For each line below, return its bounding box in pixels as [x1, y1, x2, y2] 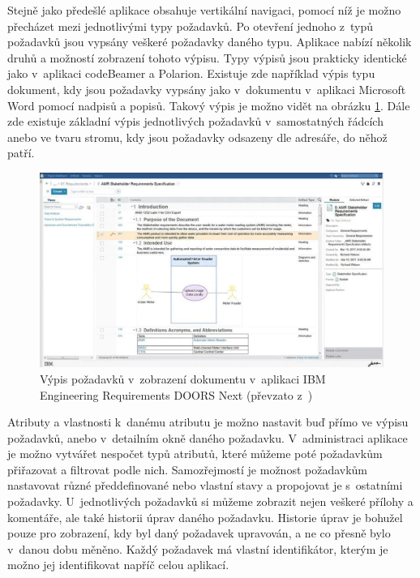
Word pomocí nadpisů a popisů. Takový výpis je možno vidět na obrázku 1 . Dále [7, 96, 410, 113]
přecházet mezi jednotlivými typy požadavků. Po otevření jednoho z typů [7, 17, 374, 34]
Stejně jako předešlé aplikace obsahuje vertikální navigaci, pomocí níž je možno [7, 2, 401, 18]
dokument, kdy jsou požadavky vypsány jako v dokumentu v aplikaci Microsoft [7, 80, 406, 97]
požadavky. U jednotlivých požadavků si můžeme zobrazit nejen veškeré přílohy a [7, 493, 414, 510]
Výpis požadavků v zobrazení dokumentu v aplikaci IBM [40, 370, 326, 387]
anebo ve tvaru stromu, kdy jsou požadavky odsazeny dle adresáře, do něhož [7, 128, 388, 145]
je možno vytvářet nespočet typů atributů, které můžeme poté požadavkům [7, 445, 383, 462]
